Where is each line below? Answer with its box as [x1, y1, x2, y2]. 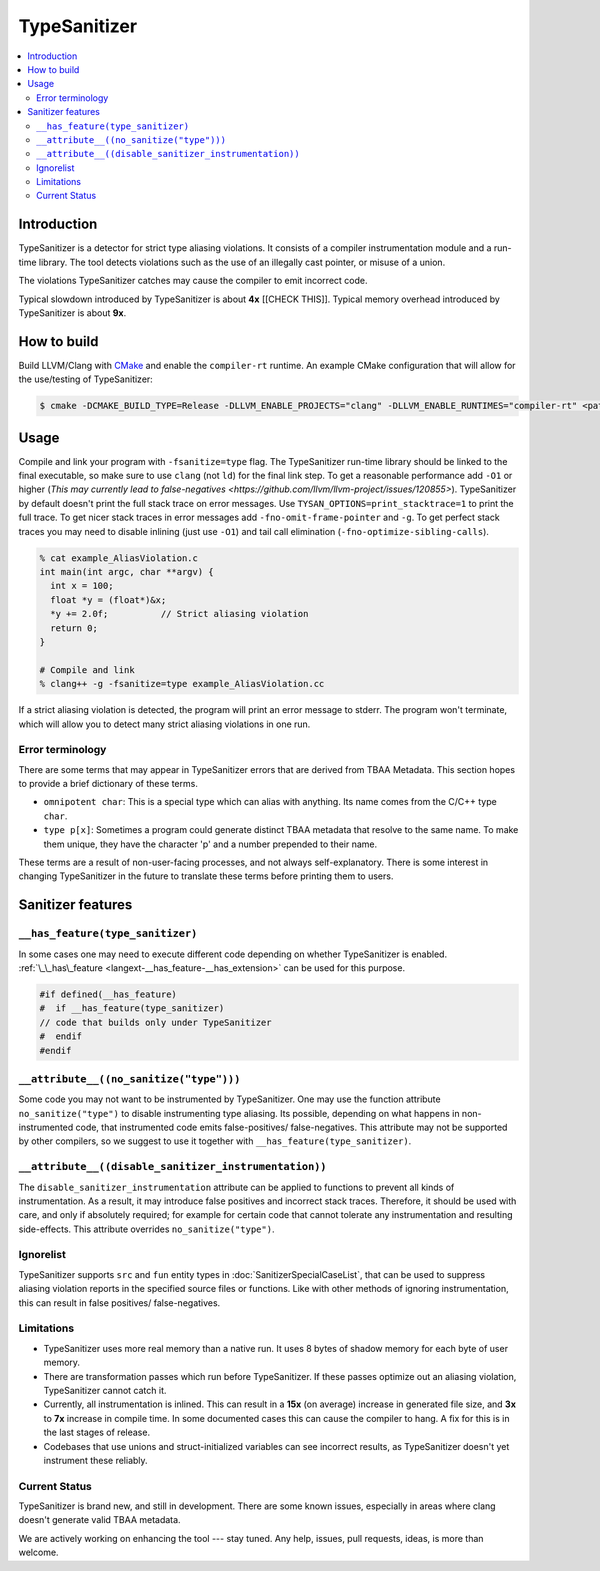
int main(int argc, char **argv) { [39, 566, 214, 578]
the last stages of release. [43, 1426, 150, 1439]
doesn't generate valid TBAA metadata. [18, 1514, 181, 1526]
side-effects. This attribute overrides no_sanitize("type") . [18, 1223, 275, 1235]
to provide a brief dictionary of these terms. [18, 778, 199, 790]
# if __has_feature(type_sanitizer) [39, 1003, 225, 1014]
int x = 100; [50, 580, 114, 592]
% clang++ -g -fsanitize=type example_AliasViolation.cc [39, 678, 325, 690]
